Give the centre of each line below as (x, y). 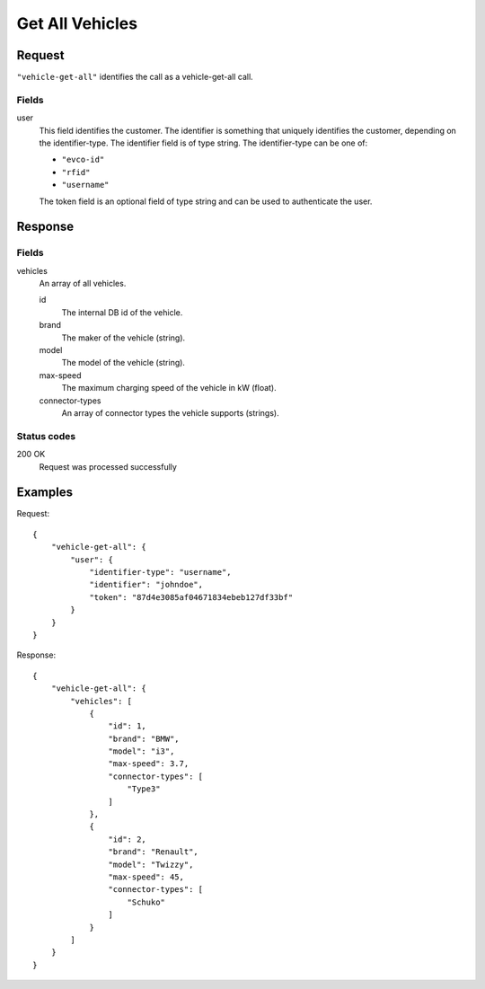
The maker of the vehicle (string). (123, 338)
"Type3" (144, 789)
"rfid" (76, 172)
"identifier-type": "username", (161, 572)
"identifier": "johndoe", (146, 585)
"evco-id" (83, 160)
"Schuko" (146, 902)
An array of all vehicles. (83, 284)
